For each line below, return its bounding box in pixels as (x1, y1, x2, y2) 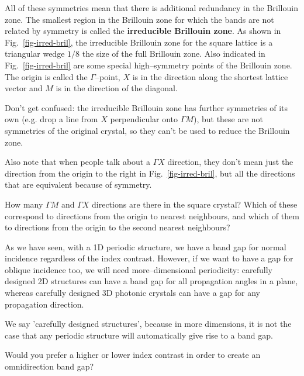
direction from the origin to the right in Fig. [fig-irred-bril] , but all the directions (5, 167, 295, 179)
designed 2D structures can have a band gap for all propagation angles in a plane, (5, 275, 298, 287)
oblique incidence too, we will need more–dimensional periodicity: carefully (5, 263, 272, 275)
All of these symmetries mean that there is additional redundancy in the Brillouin (5, 2, 298, 13)
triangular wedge (5, 47, 65, 60)
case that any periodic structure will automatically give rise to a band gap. (5, 329, 273, 341)
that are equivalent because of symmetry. (5, 178, 152, 191)
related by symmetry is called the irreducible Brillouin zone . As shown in (5, 25, 281, 37)
